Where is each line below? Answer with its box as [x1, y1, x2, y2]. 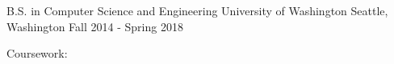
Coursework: [6, 45, 68, 62]
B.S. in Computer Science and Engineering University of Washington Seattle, [6, 2, 388, 18]
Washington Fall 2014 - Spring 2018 [6, 18, 183, 34]
